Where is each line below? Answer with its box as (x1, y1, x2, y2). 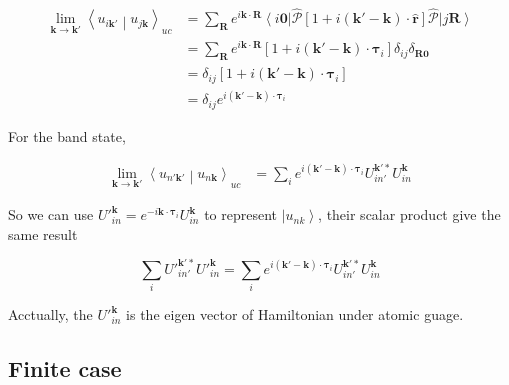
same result (8, 223, 78, 244)
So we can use (8, 204, 94, 225)
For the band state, (8, 125, 126, 146)
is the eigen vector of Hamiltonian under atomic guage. (126, 304, 464, 325)
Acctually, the (8, 304, 93, 325)
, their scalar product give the (318, 204, 501, 225)
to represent (204, 204, 278, 225)
